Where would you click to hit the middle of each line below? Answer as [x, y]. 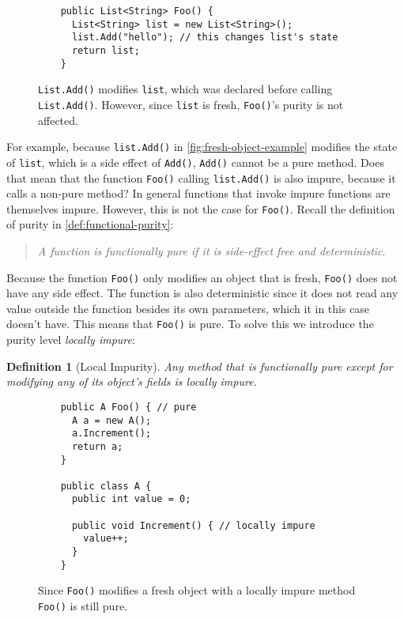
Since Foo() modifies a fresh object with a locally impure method [197, 590]
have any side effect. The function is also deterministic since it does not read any [202, 293]
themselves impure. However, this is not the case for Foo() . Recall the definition [201, 208]
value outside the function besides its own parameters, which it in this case [188, 308]
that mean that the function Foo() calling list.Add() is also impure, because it [201, 177]
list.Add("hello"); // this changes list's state [205, 38]
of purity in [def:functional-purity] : [90, 224]
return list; [106, 50]
